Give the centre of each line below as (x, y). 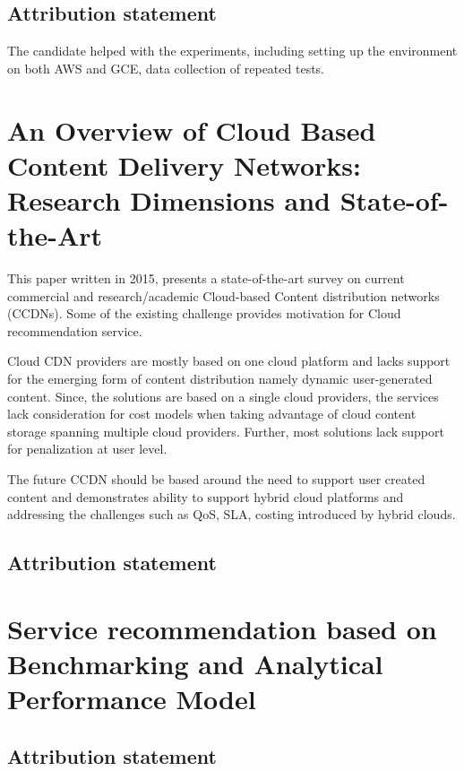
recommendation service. (75, 330)
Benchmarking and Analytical (195, 663)
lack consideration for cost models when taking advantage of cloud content (212, 414)
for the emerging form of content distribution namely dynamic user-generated (220, 379)
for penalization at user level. (87, 449)
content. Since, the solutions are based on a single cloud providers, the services (223, 396)
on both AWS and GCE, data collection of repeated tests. (166, 68)
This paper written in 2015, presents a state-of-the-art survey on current (206, 278)
